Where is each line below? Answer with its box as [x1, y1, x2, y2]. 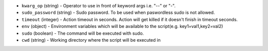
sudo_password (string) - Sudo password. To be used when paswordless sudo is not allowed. [21, 10, 215, 16]
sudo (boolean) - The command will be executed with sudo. [21, 30, 144, 36]
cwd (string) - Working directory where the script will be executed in [21, 37, 161, 43]
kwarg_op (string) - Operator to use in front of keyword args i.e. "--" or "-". [21, 3, 176, 8]
